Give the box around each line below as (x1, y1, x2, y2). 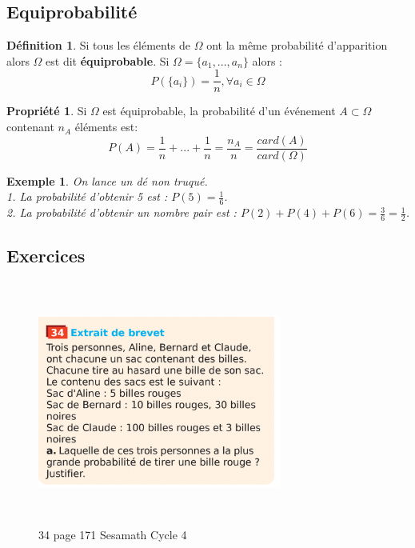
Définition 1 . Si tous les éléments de (6, 37, 191, 54)
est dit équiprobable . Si (46, 52, 170, 69)
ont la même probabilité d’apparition (206, 37, 388, 54)
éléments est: (74, 118, 138, 135)
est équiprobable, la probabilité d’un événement (102, 102, 336, 119)
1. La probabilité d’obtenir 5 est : (6, 188, 168, 205)
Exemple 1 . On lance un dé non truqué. (6, 172, 208, 189)
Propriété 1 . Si (6, 102, 87, 119)
